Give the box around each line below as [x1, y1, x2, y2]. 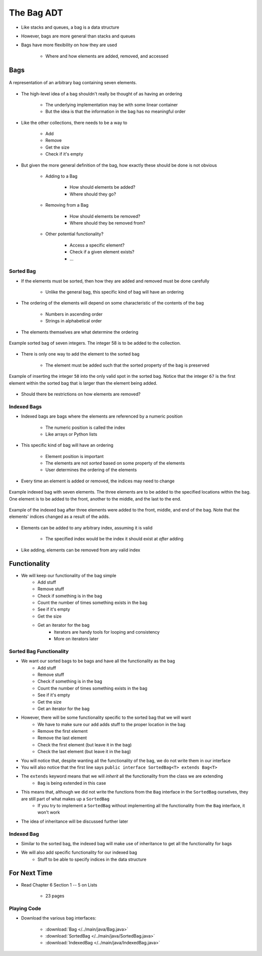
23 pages [45, 893, 65, 899]
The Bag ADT [9, 7, 63, 18]
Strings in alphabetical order [45, 318, 102, 324]
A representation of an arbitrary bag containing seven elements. [9, 80, 137, 86]
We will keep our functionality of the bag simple [21, 572, 116, 578]
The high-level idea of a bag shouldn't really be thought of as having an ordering [21, 90, 182, 97]
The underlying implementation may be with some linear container [45, 102, 178, 107]
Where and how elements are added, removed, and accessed [45, 53, 168, 59]
